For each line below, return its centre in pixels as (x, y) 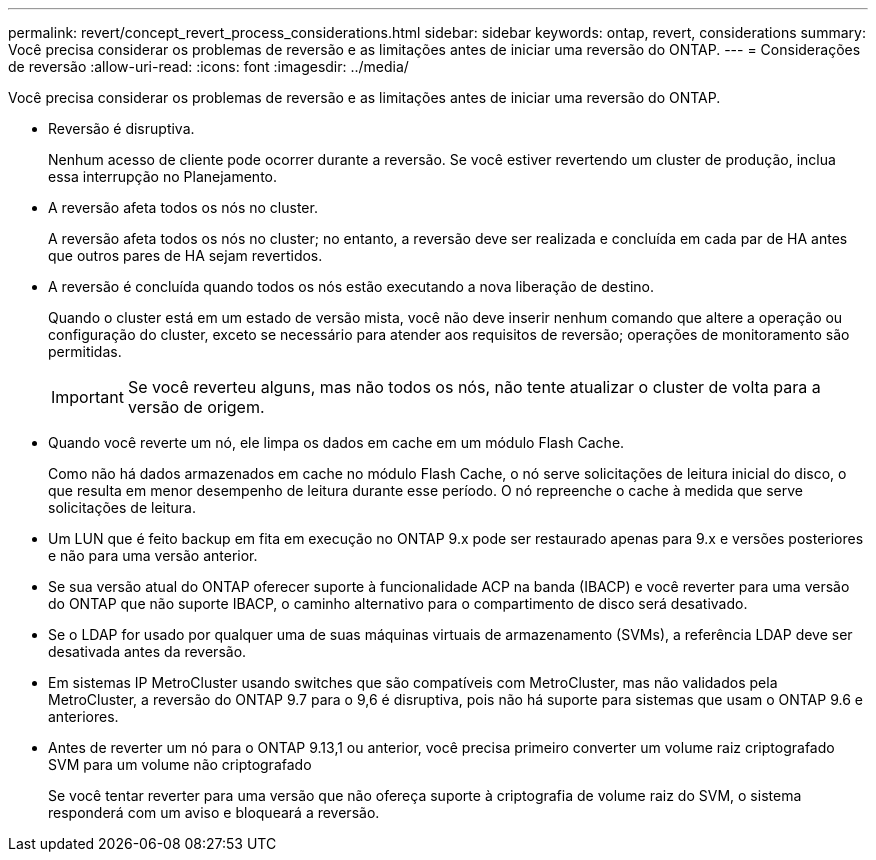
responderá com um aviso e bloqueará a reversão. (214, 812)
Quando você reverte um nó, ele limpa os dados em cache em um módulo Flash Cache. (336, 442)
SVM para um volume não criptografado (180, 764)
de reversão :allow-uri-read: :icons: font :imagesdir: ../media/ (208, 66)
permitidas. (85, 351)
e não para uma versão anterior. (153, 555)
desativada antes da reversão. (147, 651)
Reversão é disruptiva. (121, 128)
